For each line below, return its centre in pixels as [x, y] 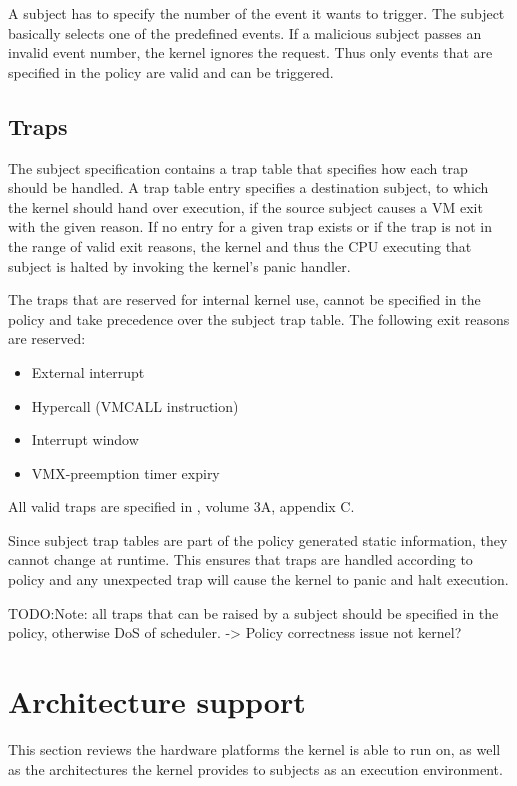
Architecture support [157, 701]
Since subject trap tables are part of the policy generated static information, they [258, 539]
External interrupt [88, 371]
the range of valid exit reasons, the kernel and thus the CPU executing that [240, 245]
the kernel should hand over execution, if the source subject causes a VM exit [245, 206]
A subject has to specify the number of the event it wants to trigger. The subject [256, 13]
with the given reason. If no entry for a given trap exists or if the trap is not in [250, 226]
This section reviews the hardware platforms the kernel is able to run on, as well [254, 748]
